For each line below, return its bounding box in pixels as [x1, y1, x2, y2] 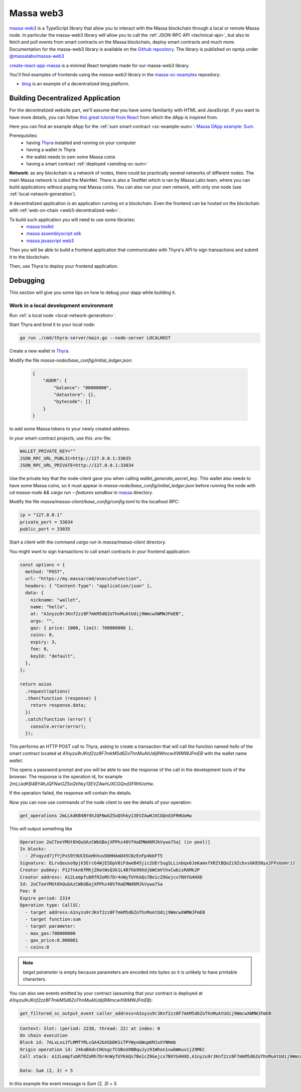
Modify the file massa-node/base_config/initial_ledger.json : [9, 357, 133, 363]
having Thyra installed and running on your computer [26, 140, 136, 146]
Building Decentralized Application [9, 94, 120, 102]
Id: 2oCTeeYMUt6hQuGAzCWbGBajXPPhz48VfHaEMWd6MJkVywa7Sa [20, 881, 163, 887]
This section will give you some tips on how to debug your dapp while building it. [9, 289, 176, 295]
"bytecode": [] [53, 399, 91, 404]
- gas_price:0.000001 [25, 937, 79, 943]
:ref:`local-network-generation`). [9, 191, 76, 197]
